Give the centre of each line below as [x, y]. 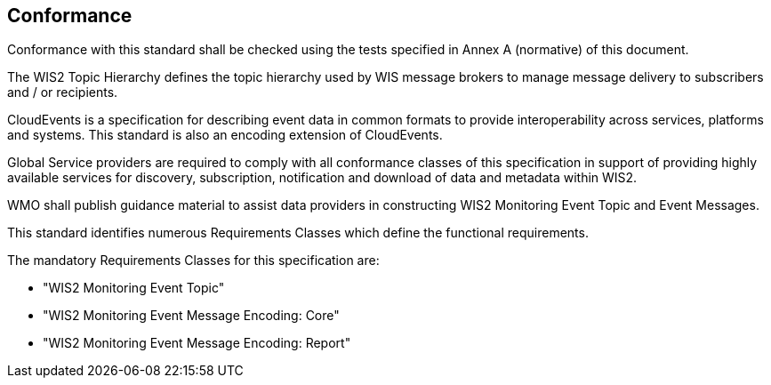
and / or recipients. [63, 92]
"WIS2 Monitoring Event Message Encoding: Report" [197, 343]
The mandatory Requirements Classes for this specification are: [193, 261]
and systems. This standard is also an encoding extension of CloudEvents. [225, 135]
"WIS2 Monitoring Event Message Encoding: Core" [191, 316]
